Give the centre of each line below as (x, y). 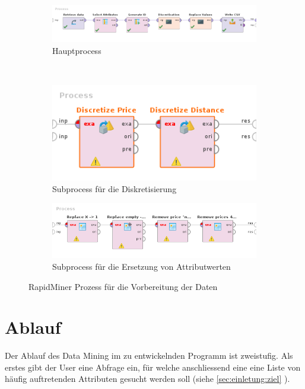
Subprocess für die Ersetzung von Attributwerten (142, 266)
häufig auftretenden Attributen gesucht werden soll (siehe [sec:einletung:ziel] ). (147, 379)
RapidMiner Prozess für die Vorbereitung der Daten (123, 286)
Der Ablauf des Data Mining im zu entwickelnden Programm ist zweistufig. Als (149, 355)
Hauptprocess (77, 50)
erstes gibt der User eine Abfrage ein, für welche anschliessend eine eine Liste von (153, 367)
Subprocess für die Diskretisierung (115, 188)
